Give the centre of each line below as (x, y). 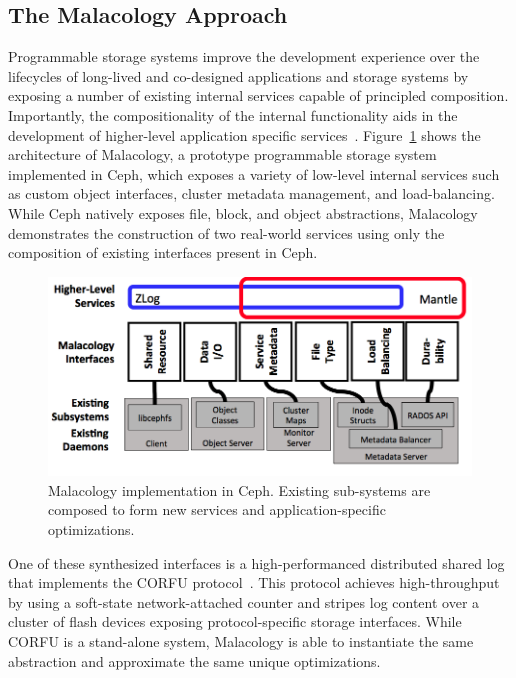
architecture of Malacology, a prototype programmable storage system (222, 154)
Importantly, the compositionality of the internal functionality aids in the (233, 114)
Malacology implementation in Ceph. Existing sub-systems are (239, 489)
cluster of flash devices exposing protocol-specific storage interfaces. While (235, 621)
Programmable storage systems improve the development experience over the (244, 56)
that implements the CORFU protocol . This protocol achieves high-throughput (254, 582)
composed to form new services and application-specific (217, 509)
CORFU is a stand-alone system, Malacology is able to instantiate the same (241, 640)
